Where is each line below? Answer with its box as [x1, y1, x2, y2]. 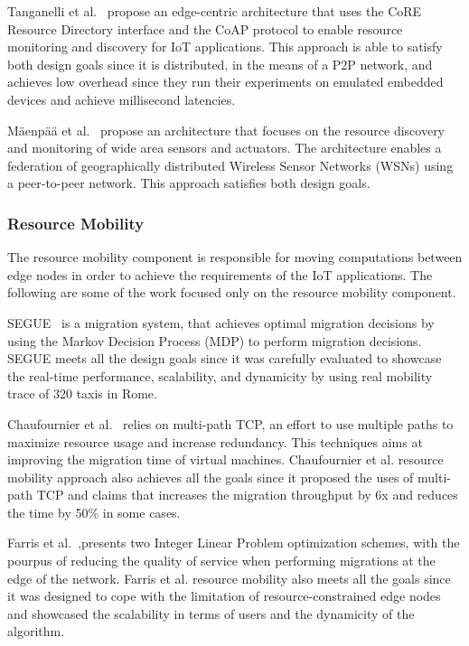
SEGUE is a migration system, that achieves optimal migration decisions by [7, 313, 435, 332]
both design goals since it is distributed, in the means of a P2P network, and [7, 54, 433, 73]
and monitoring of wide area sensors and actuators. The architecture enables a [7, 138, 442, 157]
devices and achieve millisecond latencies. [7, 89, 236, 108]
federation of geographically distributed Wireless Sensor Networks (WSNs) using [7, 155, 454, 174]
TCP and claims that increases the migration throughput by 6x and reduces [36, 485, 458, 504]
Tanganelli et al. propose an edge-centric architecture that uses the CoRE [7, 2, 422, 20]
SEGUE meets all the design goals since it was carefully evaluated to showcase [7, 349, 442, 368]
